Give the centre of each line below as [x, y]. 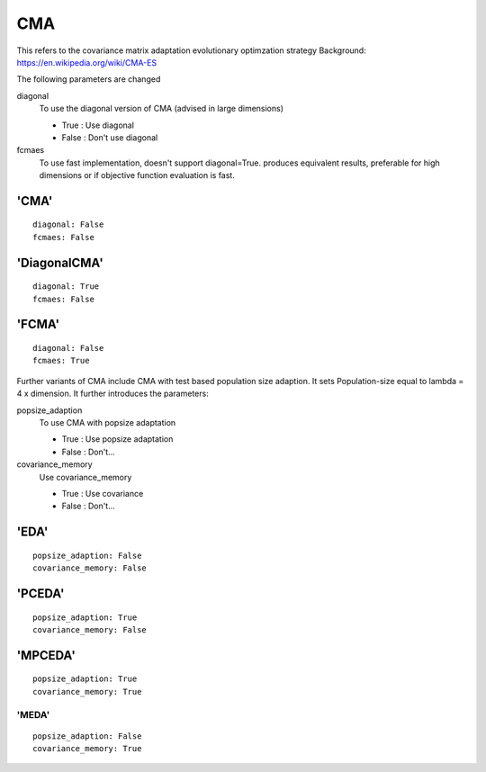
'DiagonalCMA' [60, 262]
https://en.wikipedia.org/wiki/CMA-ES [87, 62]
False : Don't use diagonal [110, 137]
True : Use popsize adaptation [117, 439]
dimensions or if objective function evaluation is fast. [137, 175]
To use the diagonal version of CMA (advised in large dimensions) [161, 109]
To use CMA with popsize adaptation [108, 423]
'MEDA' [33, 714]
